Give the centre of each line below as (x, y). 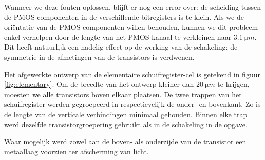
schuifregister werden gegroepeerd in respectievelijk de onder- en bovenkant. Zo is (132, 104)
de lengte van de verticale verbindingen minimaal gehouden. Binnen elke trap (126, 114)
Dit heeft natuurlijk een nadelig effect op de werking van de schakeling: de (121, 47)
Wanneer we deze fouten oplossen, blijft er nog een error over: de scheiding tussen (132, 7)
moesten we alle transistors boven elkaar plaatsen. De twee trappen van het (123, 94)
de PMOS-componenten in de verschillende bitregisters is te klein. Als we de (124, 17)
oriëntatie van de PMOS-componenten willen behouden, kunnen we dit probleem (131, 27)
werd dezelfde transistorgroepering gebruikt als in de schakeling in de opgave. (126, 124)
